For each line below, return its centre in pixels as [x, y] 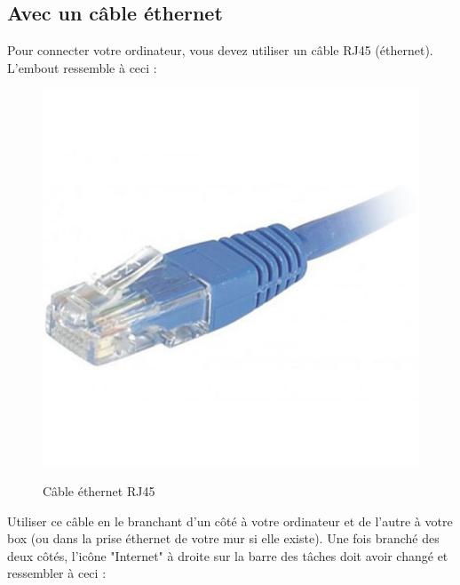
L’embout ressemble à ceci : [82, 67]
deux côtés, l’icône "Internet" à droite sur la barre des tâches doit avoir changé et [228, 555]
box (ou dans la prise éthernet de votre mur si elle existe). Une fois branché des [223, 538]
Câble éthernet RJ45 [99, 490]
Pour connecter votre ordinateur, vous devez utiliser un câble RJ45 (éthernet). [220, 50]
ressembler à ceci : [57, 573]
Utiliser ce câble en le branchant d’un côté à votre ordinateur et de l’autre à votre [230, 521]
